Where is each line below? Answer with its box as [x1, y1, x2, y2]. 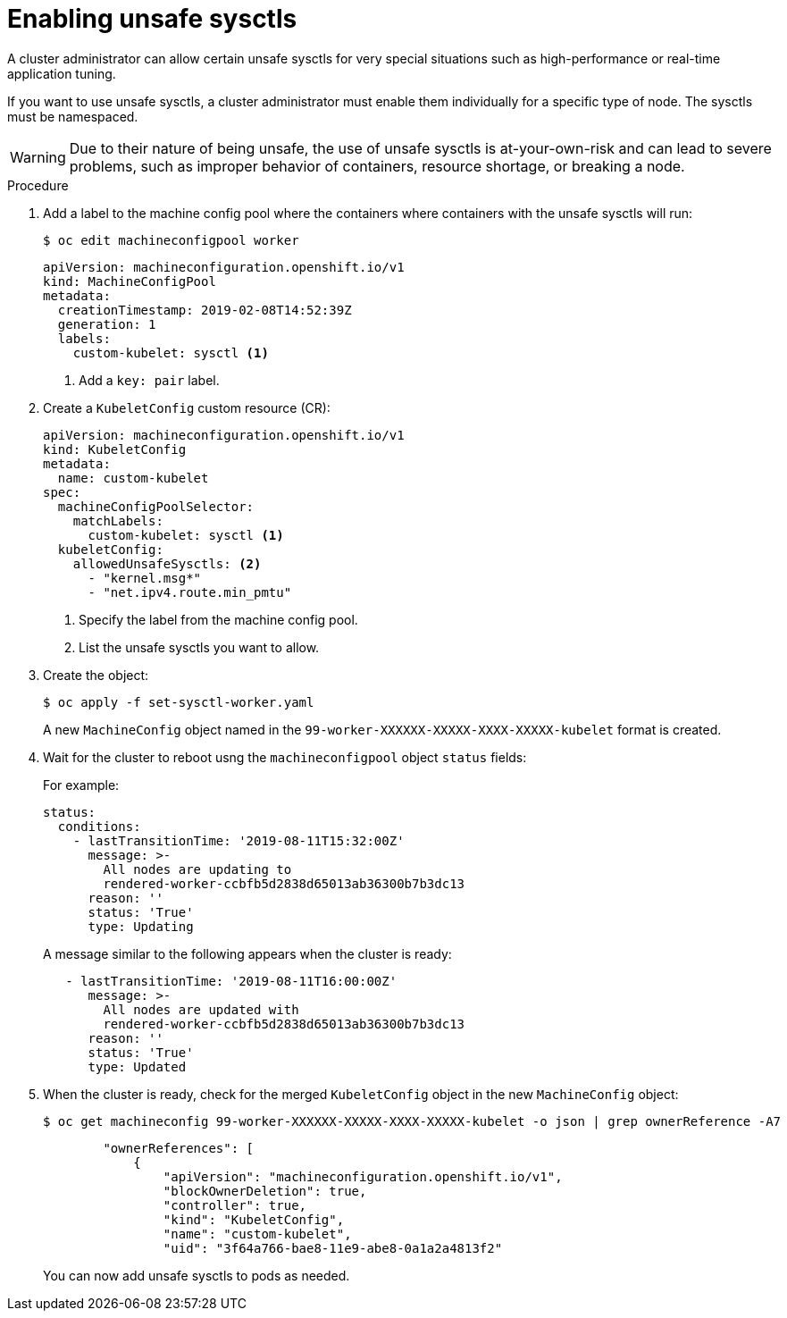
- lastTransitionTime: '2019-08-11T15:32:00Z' [72, 833, 405, 848]
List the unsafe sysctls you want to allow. [79, 639, 320, 655]
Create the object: [43, 667, 149, 683]
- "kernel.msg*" [88, 570, 202, 585]
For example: [43, 777, 120, 793]
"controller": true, [163, 1197, 307, 1213]
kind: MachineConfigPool [43, 273, 216, 289]
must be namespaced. [7, 108, 138, 124]
